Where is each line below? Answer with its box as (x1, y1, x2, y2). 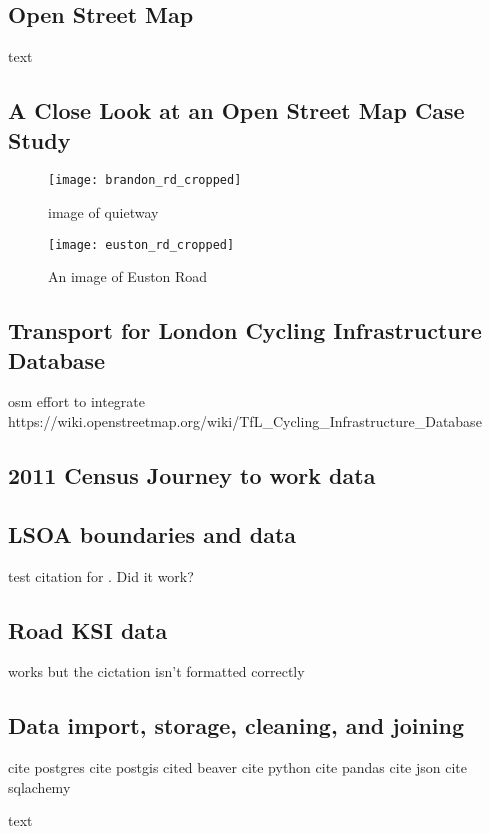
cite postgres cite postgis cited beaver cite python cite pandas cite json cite (8, 757, 467, 778)
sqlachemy (8, 776, 71, 797)
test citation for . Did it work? (8, 565, 194, 586)
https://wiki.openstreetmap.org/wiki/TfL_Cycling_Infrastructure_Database (8, 411, 482, 432)
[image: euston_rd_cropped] (48, 237, 235, 252)
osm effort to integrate (8, 391, 146, 412)
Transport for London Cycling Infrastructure (8, 315, 482, 346)
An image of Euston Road (48, 266, 208, 287)
